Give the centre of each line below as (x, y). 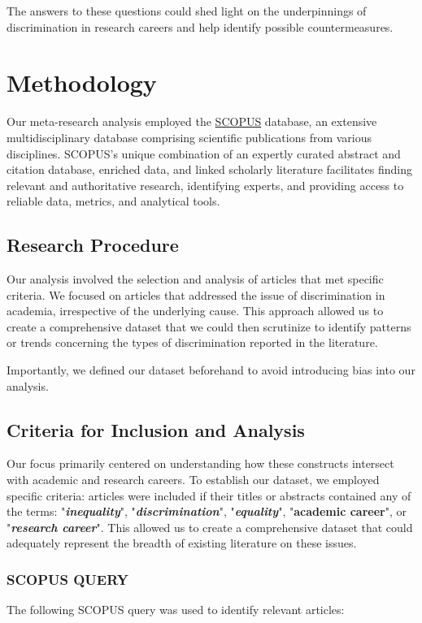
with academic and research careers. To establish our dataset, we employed (193, 480)
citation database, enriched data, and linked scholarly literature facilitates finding (209, 169)
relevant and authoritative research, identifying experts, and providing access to (205, 185)
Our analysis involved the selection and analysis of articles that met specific (195, 279)
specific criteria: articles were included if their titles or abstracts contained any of (209, 495)
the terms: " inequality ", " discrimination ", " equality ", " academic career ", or (207, 511)
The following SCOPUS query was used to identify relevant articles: (176, 610)
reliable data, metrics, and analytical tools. (113, 201)
